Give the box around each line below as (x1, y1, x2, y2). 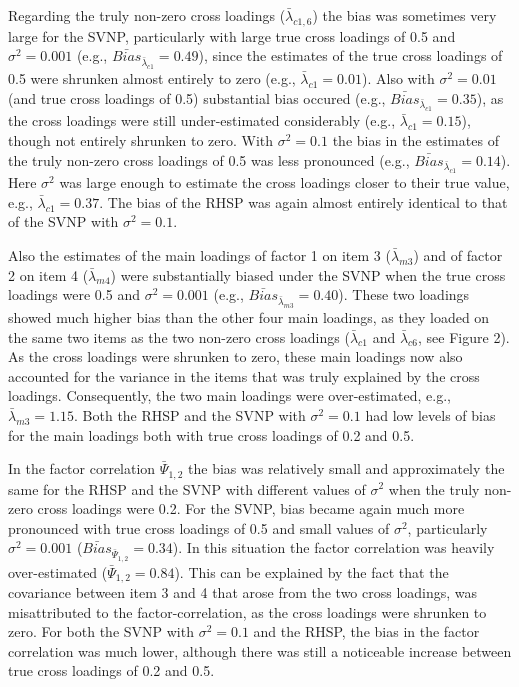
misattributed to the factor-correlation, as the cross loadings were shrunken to (8, 601, 487, 622)
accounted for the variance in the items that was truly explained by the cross (8, 365, 480, 386)
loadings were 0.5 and (8, 284, 140, 305)
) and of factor (413, 245, 503, 266)
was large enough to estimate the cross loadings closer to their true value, (59, 172, 510, 193)
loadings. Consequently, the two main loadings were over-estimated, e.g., (8, 385, 451, 406)
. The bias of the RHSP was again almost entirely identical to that (99, 191, 508, 212)
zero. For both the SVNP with (8, 621, 194, 642)
